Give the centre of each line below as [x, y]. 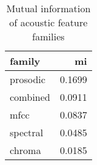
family [25, 61]
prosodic [28, 79]
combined [30, 97]
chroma [26, 150]
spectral [27, 132]
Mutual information [48, 8]
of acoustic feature [48, 22]
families [48, 36]
